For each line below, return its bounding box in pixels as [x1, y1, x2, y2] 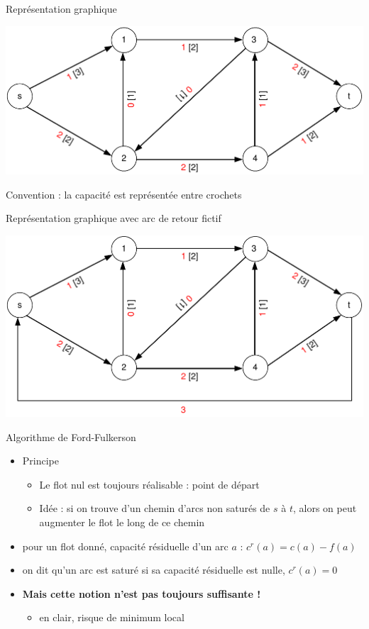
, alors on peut [292, 501, 357, 516]
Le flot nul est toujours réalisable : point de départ [39, 477, 260, 491]
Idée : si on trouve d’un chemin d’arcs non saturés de [39, 501, 270, 516]
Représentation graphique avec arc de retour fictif [6, 211, 221, 226]
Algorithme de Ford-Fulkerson [6, 429, 136, 444]
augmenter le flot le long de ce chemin [39, 515, 205, 530]
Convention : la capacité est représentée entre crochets [6, 187, 242, 201]
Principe [22, 453, 59, 468]
